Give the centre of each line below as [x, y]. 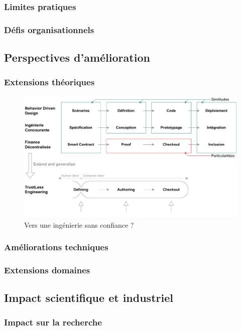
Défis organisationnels [49, 29]
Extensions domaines [47, 270]
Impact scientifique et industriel [89, 298]
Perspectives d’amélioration [77, 57]
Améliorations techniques [56, 247]
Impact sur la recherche [53, 322]
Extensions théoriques [49, 82]
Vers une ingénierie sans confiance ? [79, 224]
